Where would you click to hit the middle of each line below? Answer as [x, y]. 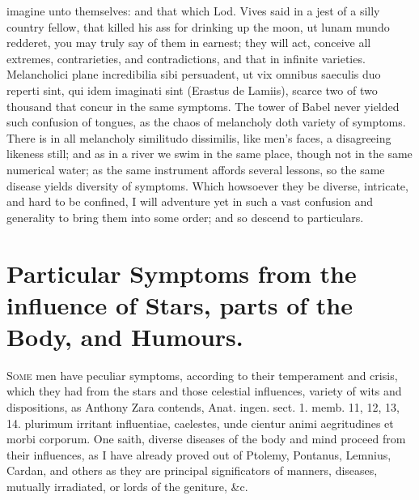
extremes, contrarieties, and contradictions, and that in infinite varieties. [186, 58]
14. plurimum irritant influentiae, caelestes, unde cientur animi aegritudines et [200, 423]
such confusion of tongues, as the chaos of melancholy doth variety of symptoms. [206, 122]
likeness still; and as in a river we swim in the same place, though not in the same [209, 154]
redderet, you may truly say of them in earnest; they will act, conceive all [189, 43]
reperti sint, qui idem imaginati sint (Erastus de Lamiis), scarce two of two [192, 90]
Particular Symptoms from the [182, 273]
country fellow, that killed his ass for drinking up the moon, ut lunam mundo [198, 26]
